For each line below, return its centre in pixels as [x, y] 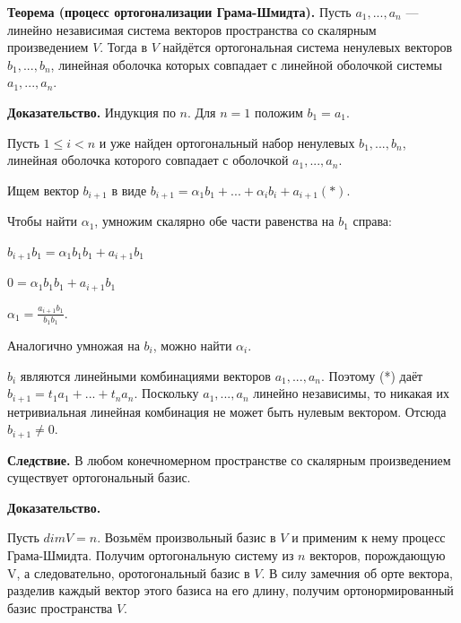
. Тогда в [124, 47]
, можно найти [192, 345]
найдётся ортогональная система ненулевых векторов [308, 47]
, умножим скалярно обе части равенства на [214, 221]
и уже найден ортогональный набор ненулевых [227, 142]
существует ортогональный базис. [99, 477]
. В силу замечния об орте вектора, [357, 572]
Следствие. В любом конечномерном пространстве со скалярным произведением [229, 459]
